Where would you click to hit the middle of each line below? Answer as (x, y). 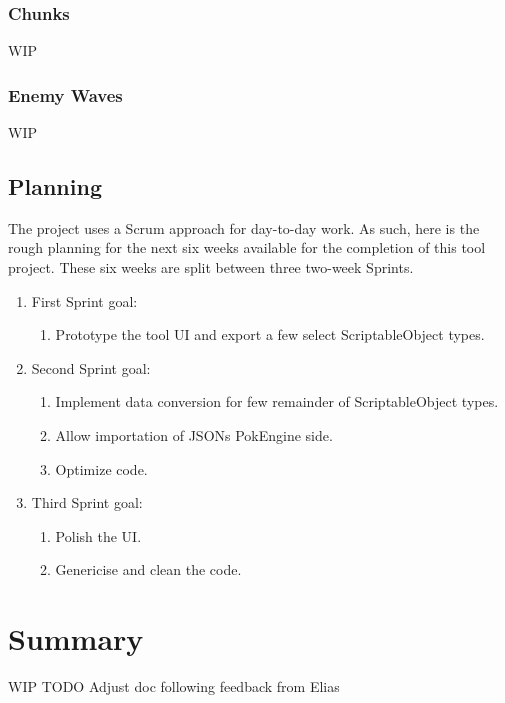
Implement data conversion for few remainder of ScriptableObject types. (277, 401)
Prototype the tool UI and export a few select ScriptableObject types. (270, 334)
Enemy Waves (65, 94)
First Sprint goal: (84, 300)
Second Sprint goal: (91, 367)
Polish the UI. (98, 535)
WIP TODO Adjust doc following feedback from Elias (174, 686)
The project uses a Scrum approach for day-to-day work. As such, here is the (244, 227)
